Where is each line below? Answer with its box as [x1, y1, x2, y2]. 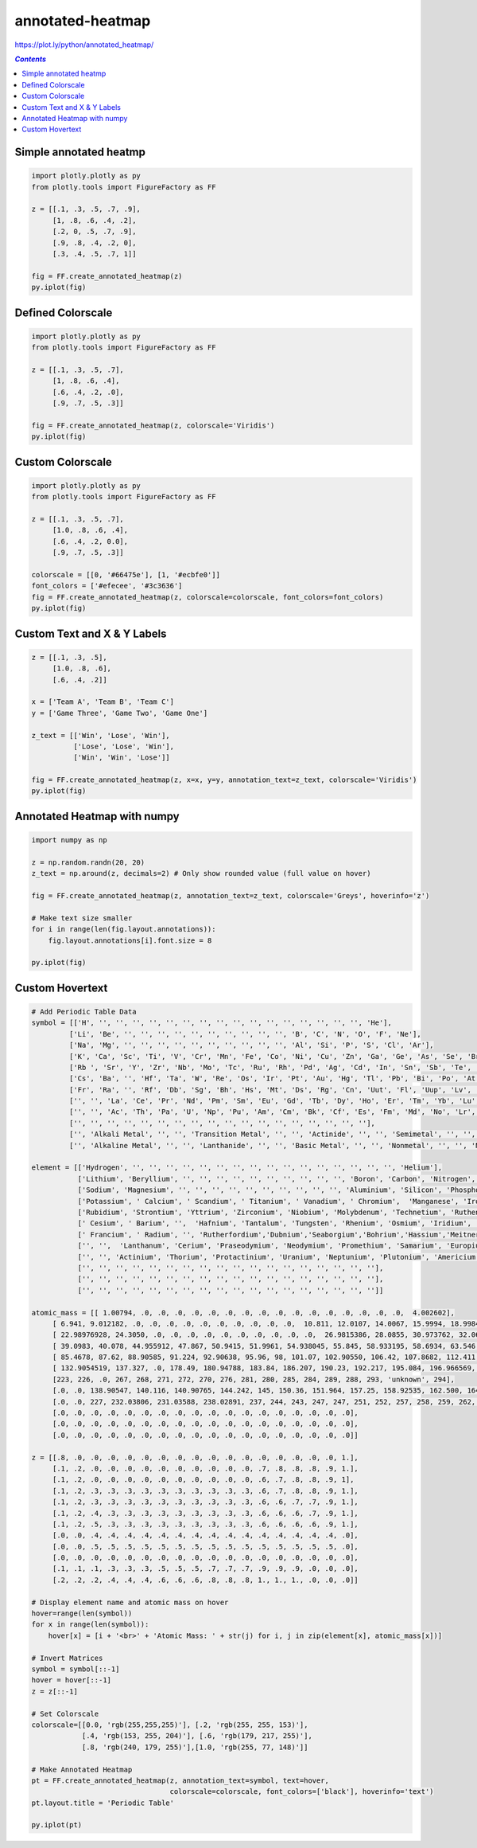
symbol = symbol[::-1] [31, 1665, 120, 1674]
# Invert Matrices [31, 1653, 103, 1662]
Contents [14, 54, 47, 64]
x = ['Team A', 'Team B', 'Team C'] [31, 697, 175, 706]
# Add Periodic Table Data [31, 1007, 137, 1016]
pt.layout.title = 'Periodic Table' [31, 1798, 175, 1807]
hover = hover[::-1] [31, 1676, 111, 1685]
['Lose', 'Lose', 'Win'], [72, 741, 175, 751]
